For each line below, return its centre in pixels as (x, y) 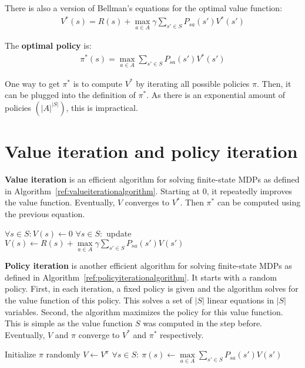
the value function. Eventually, (60, 202)
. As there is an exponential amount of (216, 95)
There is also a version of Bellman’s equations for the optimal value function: (144, 8)
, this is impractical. (102, 107)
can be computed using (259, 202)
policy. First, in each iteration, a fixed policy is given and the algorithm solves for (152, 288)
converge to (99, 334)
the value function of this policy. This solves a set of (98, 300)
